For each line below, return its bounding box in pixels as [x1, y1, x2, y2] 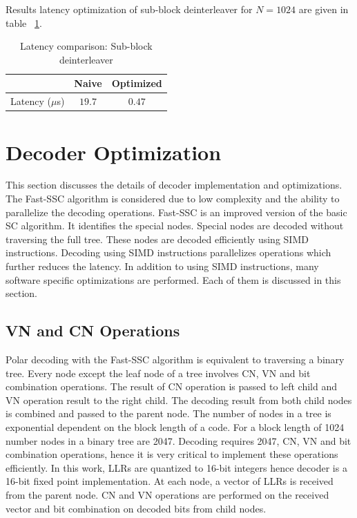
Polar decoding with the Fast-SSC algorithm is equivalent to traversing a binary [6, 352, 345, 366]
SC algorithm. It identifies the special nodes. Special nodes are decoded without [6, 218, 344, 233]
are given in [298, 2, 349, 16]
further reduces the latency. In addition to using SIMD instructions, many [6, 259, 319, 273]
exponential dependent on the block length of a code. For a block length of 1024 [6, 419, 345, 434]
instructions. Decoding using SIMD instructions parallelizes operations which [6, 245, 331, 260]
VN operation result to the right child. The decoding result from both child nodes [6, 392, 352, 407]
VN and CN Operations [6, 320, 180, 341]
